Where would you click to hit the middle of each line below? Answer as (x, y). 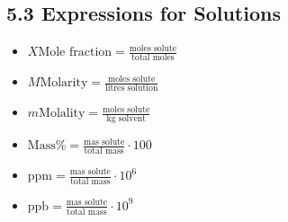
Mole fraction (75, 53)
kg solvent (126, 119)
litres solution (132, 89)
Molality (62, 114)
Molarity (64, 83)
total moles (153, 58)
